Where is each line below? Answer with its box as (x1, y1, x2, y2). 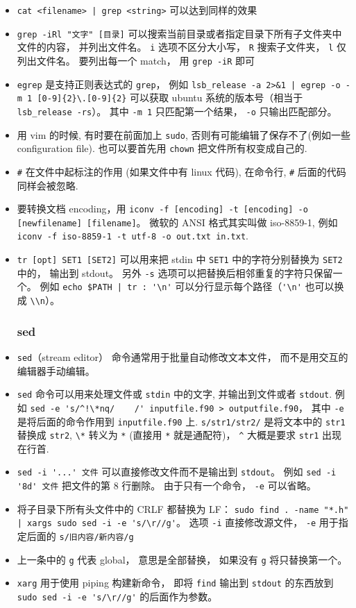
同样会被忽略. (17, 178, 78, 192)
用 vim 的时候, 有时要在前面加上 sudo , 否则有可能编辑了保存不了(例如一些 (17, 127, 350, 142)
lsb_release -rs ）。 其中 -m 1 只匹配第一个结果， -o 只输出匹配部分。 (17, 103, 337, 118)
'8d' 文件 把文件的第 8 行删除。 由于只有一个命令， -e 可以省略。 (17, 478, 316, 493)
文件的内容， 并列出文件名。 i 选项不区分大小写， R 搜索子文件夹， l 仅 (17, 40, 346, 54)
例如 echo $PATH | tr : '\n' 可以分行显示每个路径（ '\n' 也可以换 (40, 279, 344, 294)
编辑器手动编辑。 (17, 363, 95, 378)
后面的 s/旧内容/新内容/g (26, 529, 134, 543)
